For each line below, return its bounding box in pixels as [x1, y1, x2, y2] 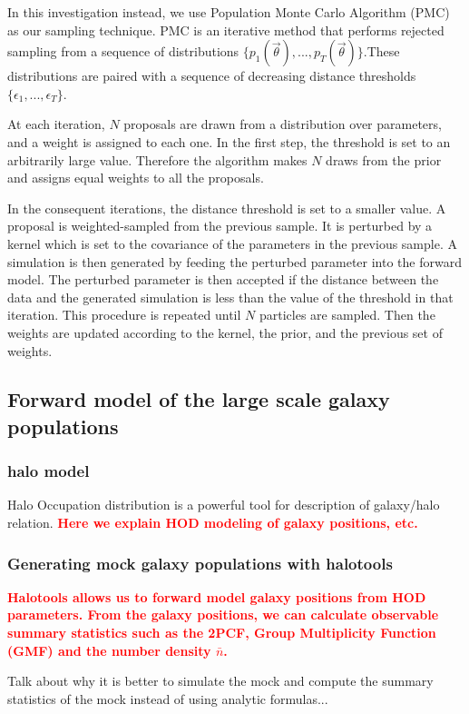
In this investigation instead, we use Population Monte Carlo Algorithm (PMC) [7, 3, 450, 21]
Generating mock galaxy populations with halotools [7, 551, 393, 574]
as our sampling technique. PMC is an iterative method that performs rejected [7, 20, 445, 39]
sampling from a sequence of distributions [7, 42, 239, 61]
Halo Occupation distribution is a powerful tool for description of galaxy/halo [7, 495, 440, 514]
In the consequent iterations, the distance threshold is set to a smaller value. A [7, 198, 446, 217]
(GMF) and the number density [7, 640, 211, 659]
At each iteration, [7, 114, 105, 134]
